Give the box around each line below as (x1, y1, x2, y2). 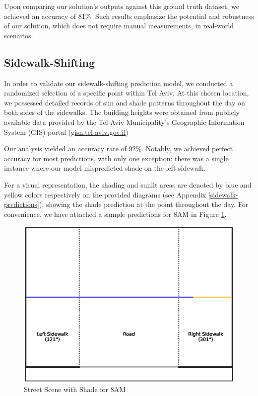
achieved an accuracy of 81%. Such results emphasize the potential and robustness (4, 10, 254, 21)
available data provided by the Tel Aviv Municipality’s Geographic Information (4, 116, 245, 127)
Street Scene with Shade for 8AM (24, 384, 126, 395)
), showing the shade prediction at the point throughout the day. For (39, 199, 249, 209)
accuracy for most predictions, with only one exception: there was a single (4, 153, 229, 163)
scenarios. (4, 30, 33, 40)
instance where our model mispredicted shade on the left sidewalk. (4, 163, 206, 173)
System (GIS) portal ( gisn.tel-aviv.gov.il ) (4, 126, 129, 137)
